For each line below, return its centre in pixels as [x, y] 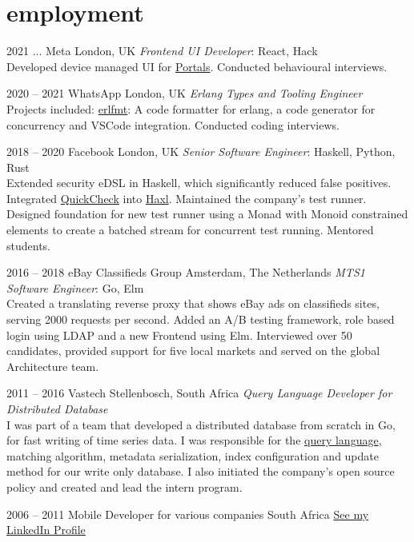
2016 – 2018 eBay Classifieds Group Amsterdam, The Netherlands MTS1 [186, 272]
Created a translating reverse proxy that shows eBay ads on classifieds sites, [193, 303]
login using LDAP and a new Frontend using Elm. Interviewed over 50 [179, 335]
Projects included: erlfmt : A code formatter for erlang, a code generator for [191, 108]
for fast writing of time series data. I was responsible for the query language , [194, 440]
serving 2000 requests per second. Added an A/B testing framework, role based [201, 319]
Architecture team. [53, 366]
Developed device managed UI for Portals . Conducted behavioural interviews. [197, 66]
